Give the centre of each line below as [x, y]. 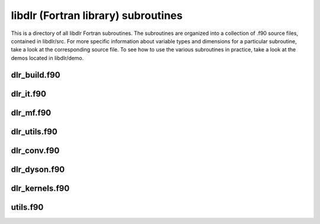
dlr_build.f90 [36, 75]
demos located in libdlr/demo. [47, 58]
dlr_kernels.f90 [40, 188]
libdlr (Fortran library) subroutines [97, 15]
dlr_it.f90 [29, 94]
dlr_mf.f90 [31, 113]
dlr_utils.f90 [34, 131]
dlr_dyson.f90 [38, 169]
